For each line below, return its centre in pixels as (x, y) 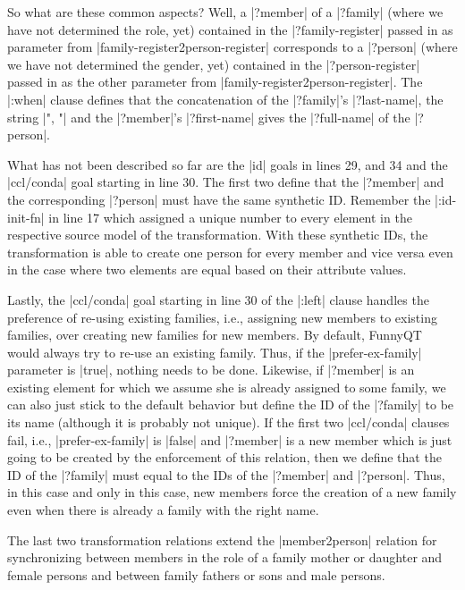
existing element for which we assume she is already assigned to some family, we (227, 387)
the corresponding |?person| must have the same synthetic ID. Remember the (219, 199)
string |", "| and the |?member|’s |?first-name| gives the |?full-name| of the (209, 117)
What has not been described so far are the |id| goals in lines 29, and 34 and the (228, 164)
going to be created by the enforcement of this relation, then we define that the (224, 457)
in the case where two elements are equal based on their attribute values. (207, 270)
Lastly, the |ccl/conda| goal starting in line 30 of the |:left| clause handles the (218, 299)
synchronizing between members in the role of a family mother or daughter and (225, 557)
